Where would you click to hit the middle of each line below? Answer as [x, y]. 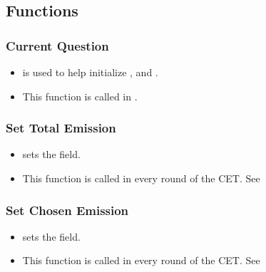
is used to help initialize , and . [90, 72]
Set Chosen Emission [67, 210]
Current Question [57, 45]
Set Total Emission [61, 128]
